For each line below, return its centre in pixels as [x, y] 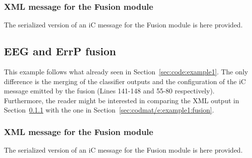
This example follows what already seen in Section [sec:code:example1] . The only [126, 72]
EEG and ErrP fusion [60, 51]
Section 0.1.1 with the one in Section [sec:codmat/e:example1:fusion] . [109, 110]
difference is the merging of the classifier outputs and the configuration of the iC [125, 81]
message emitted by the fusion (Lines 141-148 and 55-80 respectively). [109, 91]
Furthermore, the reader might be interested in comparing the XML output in [122, 100]
